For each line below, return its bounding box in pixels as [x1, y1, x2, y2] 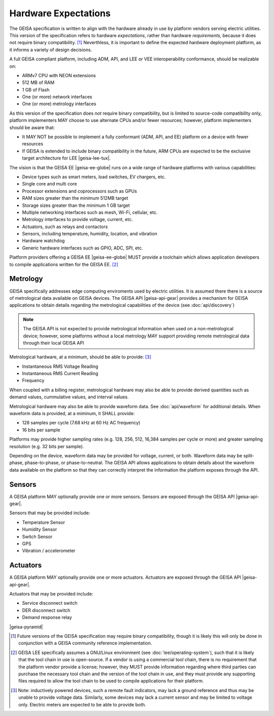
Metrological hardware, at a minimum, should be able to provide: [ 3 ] [9, 354, 152, 360]
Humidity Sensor [22, 526, 57, 533]
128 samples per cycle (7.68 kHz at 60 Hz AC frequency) [22, 420, 141, 426]
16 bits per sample [22, 427, 60, 433]
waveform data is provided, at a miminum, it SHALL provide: [9, 411, 135, 417]
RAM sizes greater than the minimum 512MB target [22, 195, 128, 201]
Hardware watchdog [22, 238, 65, 244]
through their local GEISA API [23, 339, 84, 346]
